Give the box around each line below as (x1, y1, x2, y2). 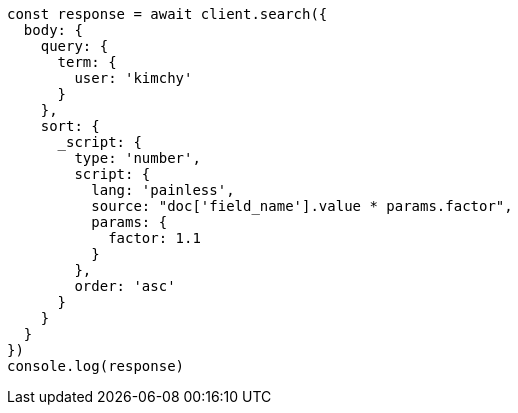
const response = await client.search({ (7, 6, 328, 22)
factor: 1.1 (108, 230, 201, 246)
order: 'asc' (74, 278, 176, 294)
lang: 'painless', (91, 182, 235, 198)
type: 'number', (74, 150, 201, 166)
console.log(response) (7, 358, 185, 374)
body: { (23, 22, 83, 38)
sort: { (40, 118, 100, 134)
